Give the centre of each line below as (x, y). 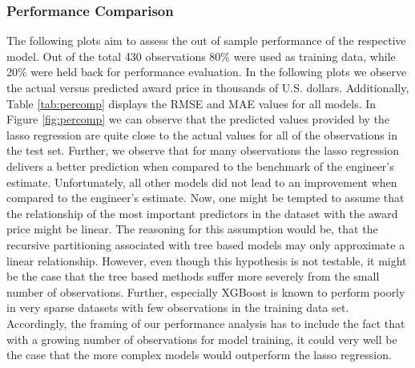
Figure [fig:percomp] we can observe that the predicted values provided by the (198, 119)
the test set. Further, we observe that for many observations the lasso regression (203, 150)
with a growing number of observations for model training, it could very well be (202, 339)
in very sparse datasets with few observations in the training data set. (178, 307)
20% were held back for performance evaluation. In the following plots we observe (207, 72)
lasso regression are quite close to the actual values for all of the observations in (202, 134)
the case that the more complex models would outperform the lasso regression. (199, 355)
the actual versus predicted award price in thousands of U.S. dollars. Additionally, (208, 87)
